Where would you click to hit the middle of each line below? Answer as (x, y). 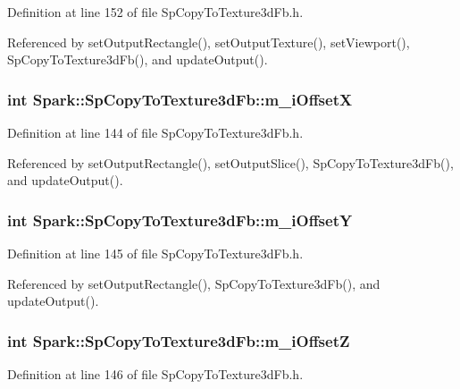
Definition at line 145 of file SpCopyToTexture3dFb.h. (155, 253)
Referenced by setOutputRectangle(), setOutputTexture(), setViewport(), (209, 42)
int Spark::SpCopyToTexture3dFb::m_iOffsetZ (179, 340)
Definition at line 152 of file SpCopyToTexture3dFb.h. (155, 12)
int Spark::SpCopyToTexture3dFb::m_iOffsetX (180, 99)
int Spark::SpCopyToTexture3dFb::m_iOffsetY (180, 220)
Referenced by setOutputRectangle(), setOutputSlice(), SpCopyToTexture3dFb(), (230, 162)
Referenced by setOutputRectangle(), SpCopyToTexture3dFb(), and (194, 283)
